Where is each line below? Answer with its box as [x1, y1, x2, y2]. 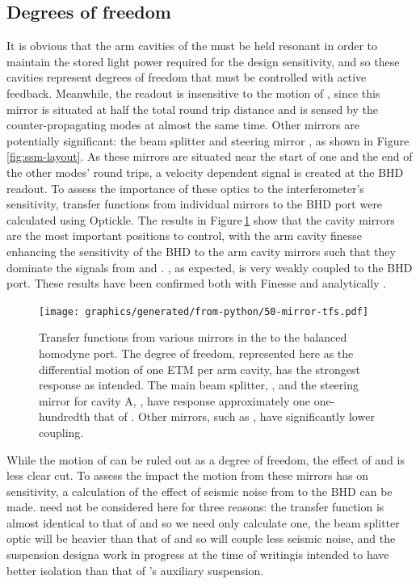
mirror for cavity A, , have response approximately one [39, 392, 310, 409]
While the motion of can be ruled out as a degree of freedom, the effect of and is [6, 451, 405, 468]
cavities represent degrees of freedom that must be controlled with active [6, 69, 367, 86]
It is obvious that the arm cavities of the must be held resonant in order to [6, 37, 378, 54]
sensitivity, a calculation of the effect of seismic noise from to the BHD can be [6, 482, 393, 499]
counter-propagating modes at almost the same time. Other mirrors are [6, 116, 359, 133]
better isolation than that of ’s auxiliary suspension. [6, 561, 264, 578]
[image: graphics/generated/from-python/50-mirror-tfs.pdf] [39, 305, 369, 317]
